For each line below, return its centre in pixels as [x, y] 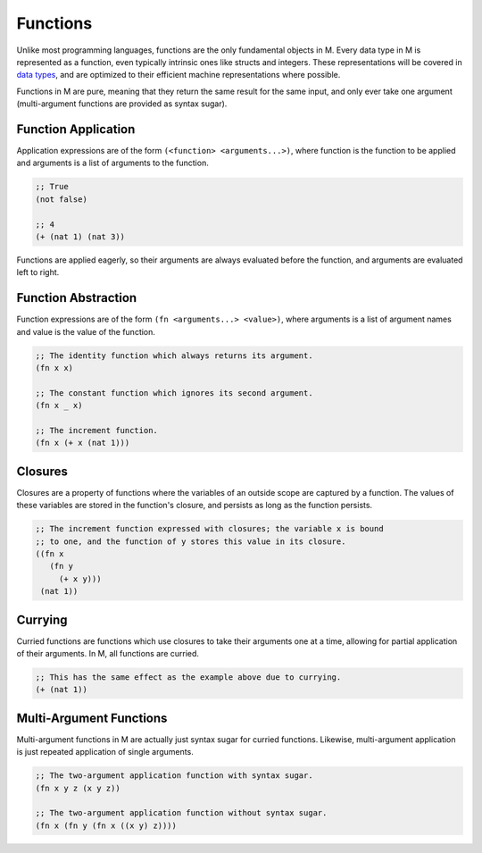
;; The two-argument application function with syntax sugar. [174, 776]
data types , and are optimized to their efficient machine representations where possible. [179, 75]
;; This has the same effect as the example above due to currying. [188, 677]
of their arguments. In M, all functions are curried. [108, 654]
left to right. [38, 272]
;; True [52, 187]
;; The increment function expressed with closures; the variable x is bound [209, 529]
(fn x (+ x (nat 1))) [83, 443]
